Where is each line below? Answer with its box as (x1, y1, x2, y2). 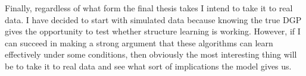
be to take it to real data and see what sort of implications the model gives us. (5, 59, 292, 72)
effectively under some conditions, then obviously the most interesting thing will (5, 48, 297, 61)
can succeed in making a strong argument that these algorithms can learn (5, 36, 273, 49)
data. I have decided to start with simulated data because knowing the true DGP (5, 13, 302, 26)
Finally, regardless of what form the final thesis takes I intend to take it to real (5, 2, 293, 14)
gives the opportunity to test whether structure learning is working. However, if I (5, 25, 301, 37)
